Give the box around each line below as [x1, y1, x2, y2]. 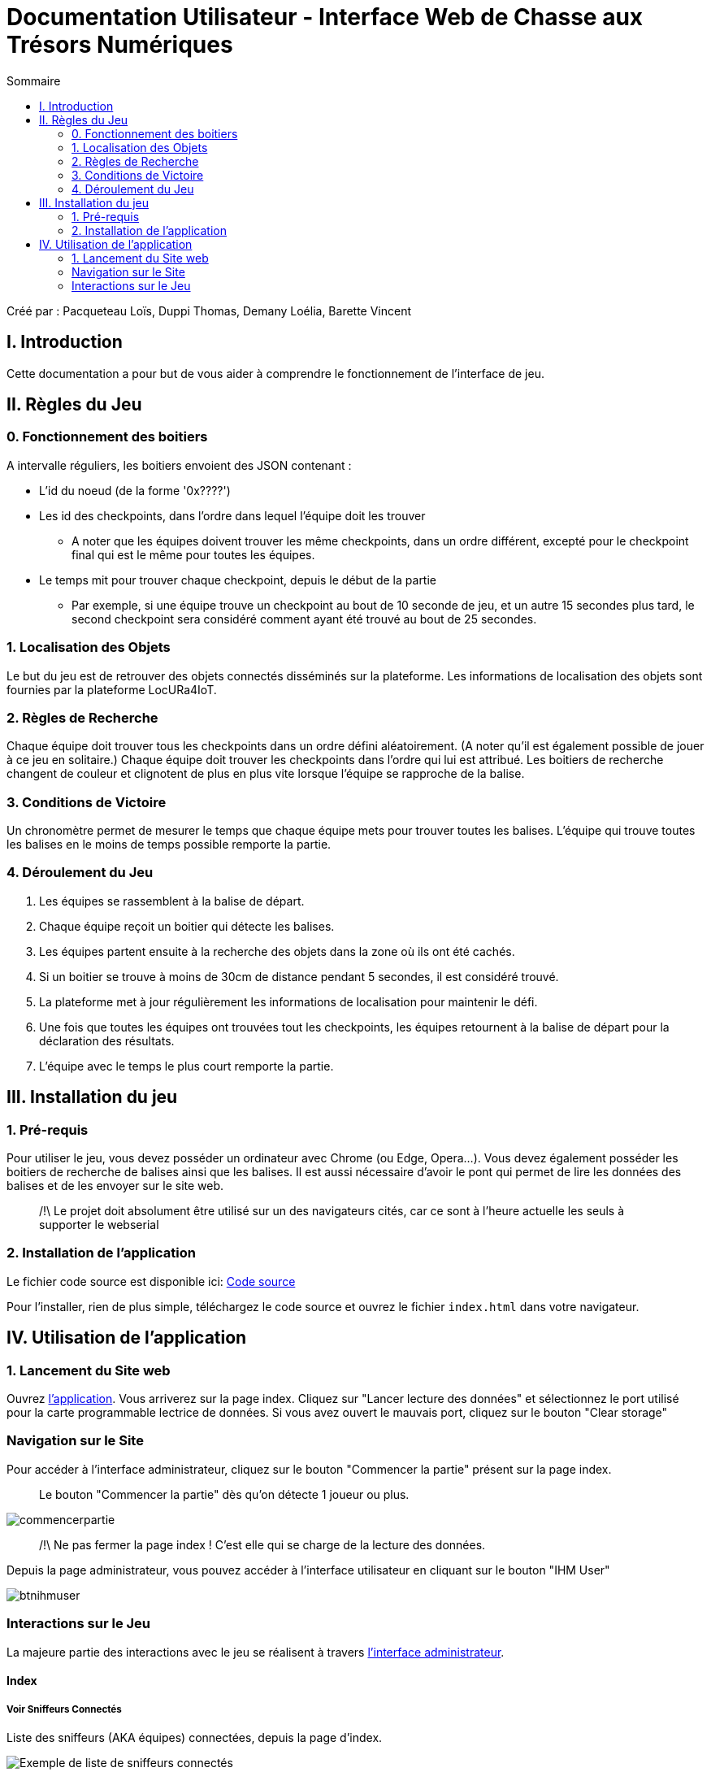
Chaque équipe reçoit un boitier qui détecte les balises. [39, 919, 335, 933]
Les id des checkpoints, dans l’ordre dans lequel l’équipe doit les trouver [39, 508, 426, 523]
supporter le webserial [39, 1218, 159, 1232]
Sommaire [7, 73, 61, 88]
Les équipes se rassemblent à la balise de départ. [39, 893, 305, 908]
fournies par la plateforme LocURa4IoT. [7, 682, 217, 697]
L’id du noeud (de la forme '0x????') [39, 483, 231, 497]
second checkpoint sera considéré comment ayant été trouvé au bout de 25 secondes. [72, 611, 537, 626]
